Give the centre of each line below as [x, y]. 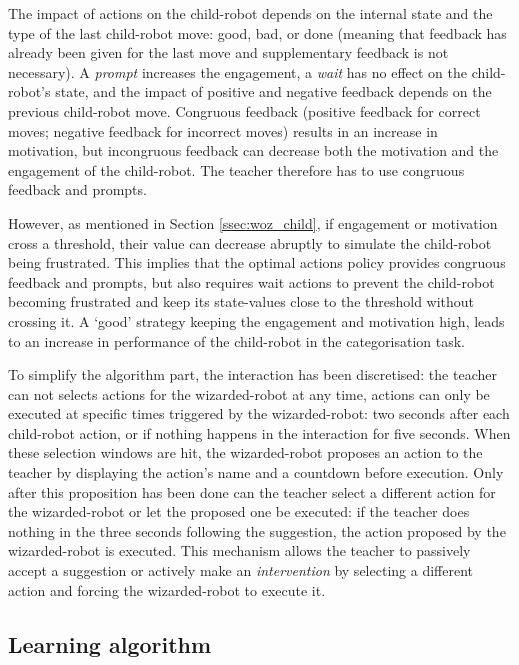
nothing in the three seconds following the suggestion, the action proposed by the [257, 530]
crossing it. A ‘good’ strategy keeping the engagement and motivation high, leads [256, 320]
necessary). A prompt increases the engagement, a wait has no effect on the [238, 71]
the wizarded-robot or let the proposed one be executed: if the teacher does [239, 511]
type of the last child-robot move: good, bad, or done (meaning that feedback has [257, 32]
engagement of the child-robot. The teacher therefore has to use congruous [236, 169]
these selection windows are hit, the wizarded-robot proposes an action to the [245, 452]
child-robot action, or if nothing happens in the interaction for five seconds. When [259, 432]
